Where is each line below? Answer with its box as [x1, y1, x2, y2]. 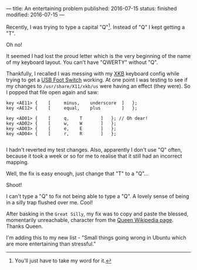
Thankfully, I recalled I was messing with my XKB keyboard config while [6, 70, 180, 77]
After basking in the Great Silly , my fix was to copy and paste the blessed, [6, 210, 189, 217]
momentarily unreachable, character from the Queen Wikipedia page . [6, 216, 174, 223]
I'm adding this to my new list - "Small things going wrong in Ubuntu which [6, 234, 186, 241]
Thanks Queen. [6, 223, 43, 230]
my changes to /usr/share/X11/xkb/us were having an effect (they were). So [6, 82, 191, 90]
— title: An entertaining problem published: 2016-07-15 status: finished [6, 5, 177, 12]
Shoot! [6, 181, 22, 188]
